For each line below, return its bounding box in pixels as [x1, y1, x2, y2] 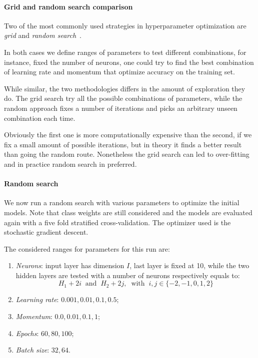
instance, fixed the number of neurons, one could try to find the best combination [4, 56, 254, 67]
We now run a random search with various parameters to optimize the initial [4, 197, 239, 208]
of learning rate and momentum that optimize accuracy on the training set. [4, 66, 235, 77]
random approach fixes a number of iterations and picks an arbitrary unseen [4, 102, 237, 113]
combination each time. [4, 112, 75, 123]
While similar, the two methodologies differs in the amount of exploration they [4, 83, 245, 93]
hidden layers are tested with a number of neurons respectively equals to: [15, 270, 240, 280]
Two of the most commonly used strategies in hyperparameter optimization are [4, 20, 246, 30]
